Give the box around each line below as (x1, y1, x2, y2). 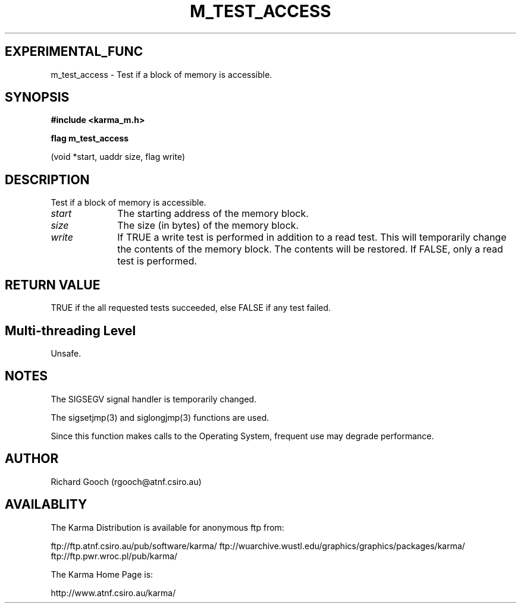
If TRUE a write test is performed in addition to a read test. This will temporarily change (117, 231, 507, 244)
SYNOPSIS (5, 90, 70, 105)
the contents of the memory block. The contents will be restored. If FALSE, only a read (117, 243, 503, 256)
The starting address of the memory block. (117, 207, 309, 220)
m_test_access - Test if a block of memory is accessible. (51, 69, 272, 80)
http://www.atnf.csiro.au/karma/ (51, 587, 176, 598)
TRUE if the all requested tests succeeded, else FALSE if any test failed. (51, 303, 331, 313)
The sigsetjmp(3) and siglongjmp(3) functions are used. (51, 412, 269, 423)
